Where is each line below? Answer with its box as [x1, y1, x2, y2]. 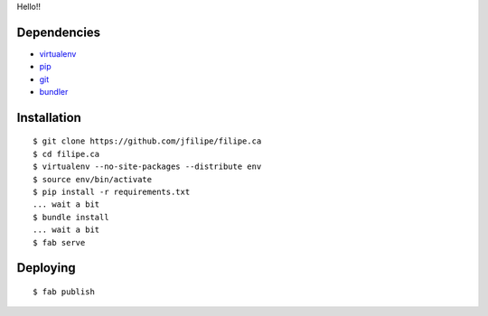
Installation [16, 109, 81, 125]
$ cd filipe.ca [33, 149, 100, 159]
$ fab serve [33, 237, 86, 247]
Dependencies [16, 24, 101, 40]
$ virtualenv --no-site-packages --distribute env [33, 162, 262, 172]
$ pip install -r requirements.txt [33, 187, 191, 198]
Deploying [16, 260, 76, 275]
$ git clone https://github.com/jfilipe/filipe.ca [33, 136, 262, 146]
